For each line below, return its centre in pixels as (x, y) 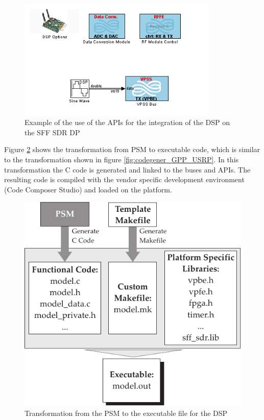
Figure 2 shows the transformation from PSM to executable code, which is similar (132, 149)
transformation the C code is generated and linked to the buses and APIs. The (127, 169)
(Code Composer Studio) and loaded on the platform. (88, 189)
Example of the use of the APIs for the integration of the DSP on (127, 122)
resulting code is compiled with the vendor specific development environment (124, 179)
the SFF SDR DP (52, 132)
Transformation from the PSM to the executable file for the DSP (126, 413)
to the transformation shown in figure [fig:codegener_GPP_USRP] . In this (122, 159)
